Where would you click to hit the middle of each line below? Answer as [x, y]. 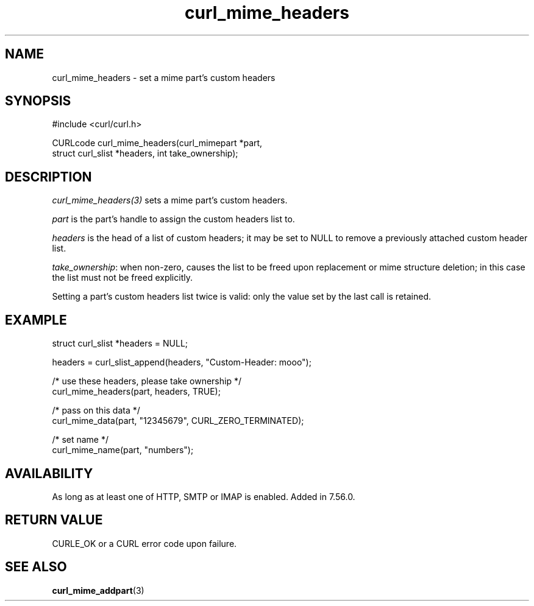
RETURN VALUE [54, 520]
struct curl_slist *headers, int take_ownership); [145, 153]
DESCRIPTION [48, 177]
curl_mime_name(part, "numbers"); [123, 450]
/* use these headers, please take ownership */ [147, 381]
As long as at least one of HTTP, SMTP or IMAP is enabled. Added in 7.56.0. [204, 496]
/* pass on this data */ [96, 410]
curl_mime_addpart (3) [98, 590]
